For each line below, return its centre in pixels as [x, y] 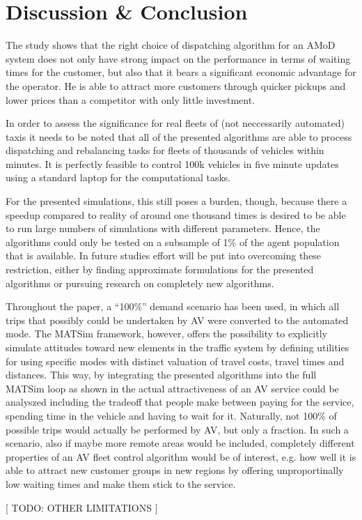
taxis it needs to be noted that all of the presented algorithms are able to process [179, 136]
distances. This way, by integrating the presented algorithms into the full [161, 375]
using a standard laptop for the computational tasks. [118, 177]
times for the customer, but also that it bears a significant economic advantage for [181, 72]
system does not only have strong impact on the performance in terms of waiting [178, 58]
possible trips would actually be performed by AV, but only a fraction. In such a [177, 429]
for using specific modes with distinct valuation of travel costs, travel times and [175, 361]
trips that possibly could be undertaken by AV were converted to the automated [177, 320]
